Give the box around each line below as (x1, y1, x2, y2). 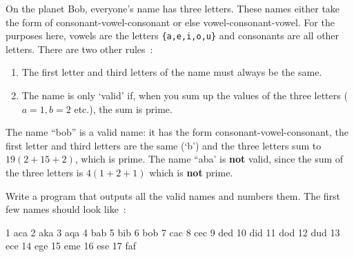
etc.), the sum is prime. (74, 101, 173, 116)
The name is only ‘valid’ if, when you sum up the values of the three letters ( (21, 88, 348, 103)
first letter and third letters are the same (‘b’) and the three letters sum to (6, 138, 322, 152)
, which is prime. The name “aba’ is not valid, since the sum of (75, 152, 344, 166)
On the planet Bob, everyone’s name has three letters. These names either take (6, 1, 340, 15)
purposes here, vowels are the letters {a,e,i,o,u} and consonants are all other (6, 28, 340, 43)
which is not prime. (149, 165, 233, 179)
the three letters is (6, 165, 83, 179)
